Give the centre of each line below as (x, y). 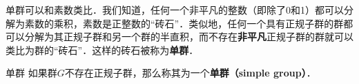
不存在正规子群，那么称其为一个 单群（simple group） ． (190, 73)
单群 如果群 (31, 73)
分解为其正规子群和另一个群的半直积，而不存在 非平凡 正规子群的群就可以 (189, 37)
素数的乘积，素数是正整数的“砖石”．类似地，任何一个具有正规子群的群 (184, 23)
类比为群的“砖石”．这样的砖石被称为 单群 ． (102, 50)
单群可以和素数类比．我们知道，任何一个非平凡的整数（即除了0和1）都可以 (175, 10)
